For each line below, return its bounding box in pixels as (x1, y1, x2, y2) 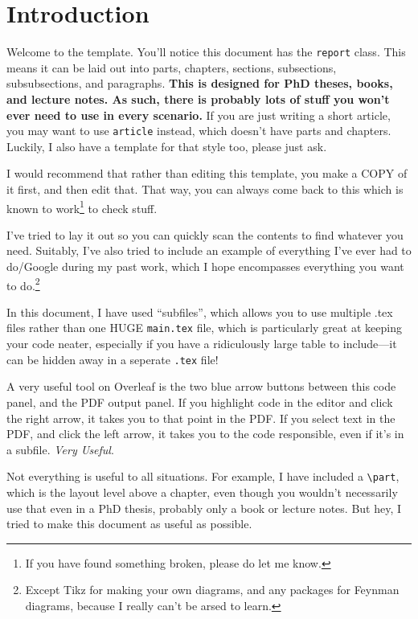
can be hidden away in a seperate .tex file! (6, 350, 219, 367)
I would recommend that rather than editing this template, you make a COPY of (6, 165, 408, 182)
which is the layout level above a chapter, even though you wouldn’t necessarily (6, 484, 398, 500)
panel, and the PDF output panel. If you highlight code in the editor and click (6, 393, 393, 410)
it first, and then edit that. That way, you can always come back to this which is (6, 181, 404, 197)
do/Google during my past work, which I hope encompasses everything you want (6, 258, 404, 275)
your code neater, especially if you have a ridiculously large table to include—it (6, 335, 397, 352)
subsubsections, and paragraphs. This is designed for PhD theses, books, (6, 75, 393, 92)
